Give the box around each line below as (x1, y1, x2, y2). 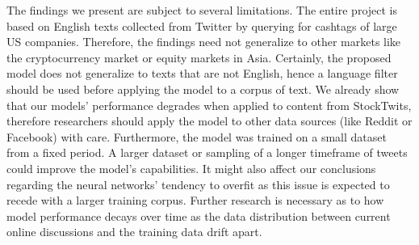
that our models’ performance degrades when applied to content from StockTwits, (6, 96, 412, 113)
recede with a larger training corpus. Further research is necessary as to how (6, 192, 384, 209)
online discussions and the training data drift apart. (6, 223, 262, 240)
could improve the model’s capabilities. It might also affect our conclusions (6, 159, 376, 176)
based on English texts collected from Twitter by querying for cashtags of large (6, 17, 397, 34)
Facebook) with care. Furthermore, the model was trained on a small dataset (6, 128, 387, 145)
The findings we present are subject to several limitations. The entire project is (6, 2, 398, 18)
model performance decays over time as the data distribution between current (6, 207, 391, 224)
